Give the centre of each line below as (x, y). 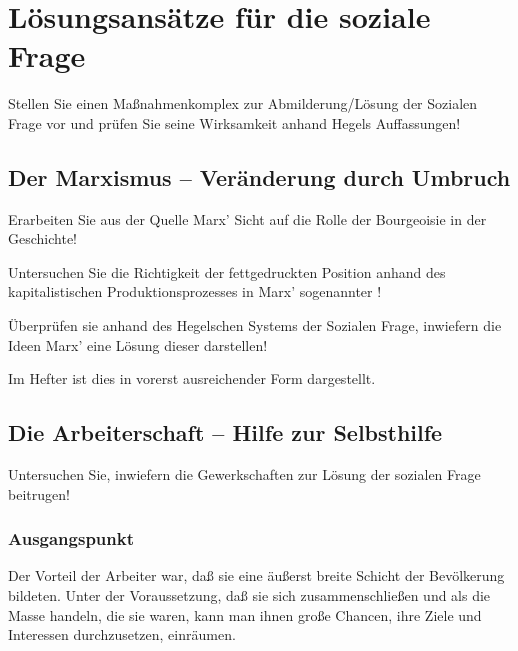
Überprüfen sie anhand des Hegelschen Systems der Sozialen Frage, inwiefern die (255, 325)
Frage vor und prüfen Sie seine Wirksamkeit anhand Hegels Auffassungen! (234, 122)
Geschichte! (42, 238)
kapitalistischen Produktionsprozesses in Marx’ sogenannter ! (195, 291)
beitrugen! (39, 493)
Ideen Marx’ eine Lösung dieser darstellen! (138, 344)
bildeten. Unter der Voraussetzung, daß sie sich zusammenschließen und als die (249, 595)
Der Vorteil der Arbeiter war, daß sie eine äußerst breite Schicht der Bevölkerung (256, 575)
